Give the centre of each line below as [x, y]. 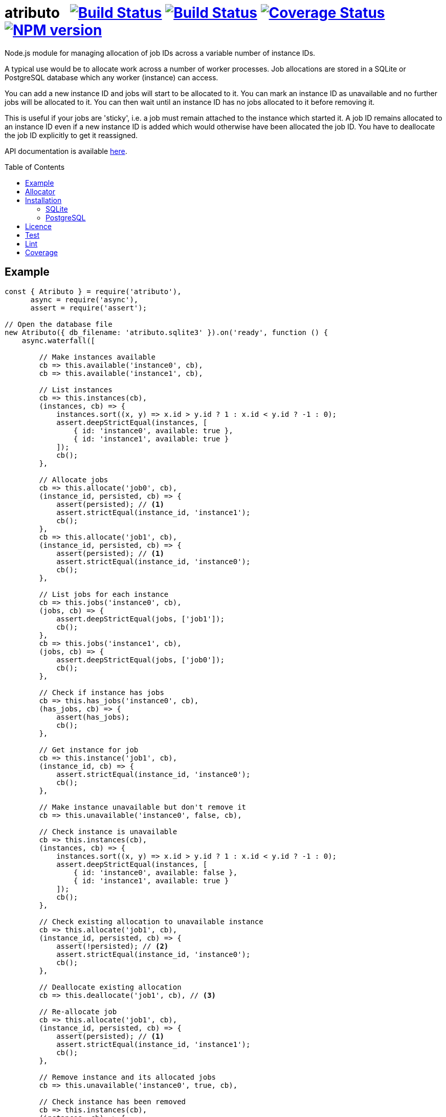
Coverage [41, 252]
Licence [38, 226]
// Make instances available [97, 357]
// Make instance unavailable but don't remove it [143, 807]
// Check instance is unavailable [108, 831]
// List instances [76, 389]
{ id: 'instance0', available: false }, [155, 872]
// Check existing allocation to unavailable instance [151, 921]
